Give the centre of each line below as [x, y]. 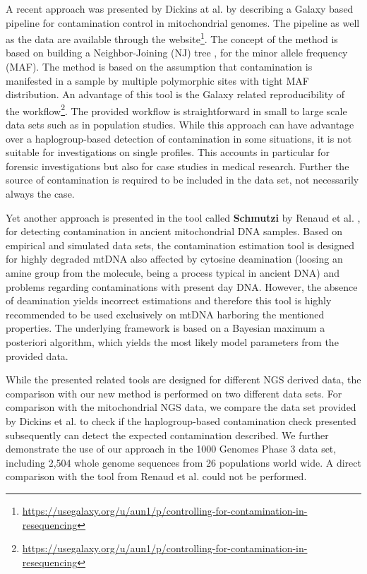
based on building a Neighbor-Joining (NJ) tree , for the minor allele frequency [177, 53]
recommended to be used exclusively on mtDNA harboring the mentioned [165, 314]
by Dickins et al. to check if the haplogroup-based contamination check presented [181, 420]
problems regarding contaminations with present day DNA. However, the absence [182, 286]
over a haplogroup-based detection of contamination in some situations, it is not [179, 138]
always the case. [40, 194]
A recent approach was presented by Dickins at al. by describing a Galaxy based [180, 8]
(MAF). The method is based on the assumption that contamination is [159, 67]
